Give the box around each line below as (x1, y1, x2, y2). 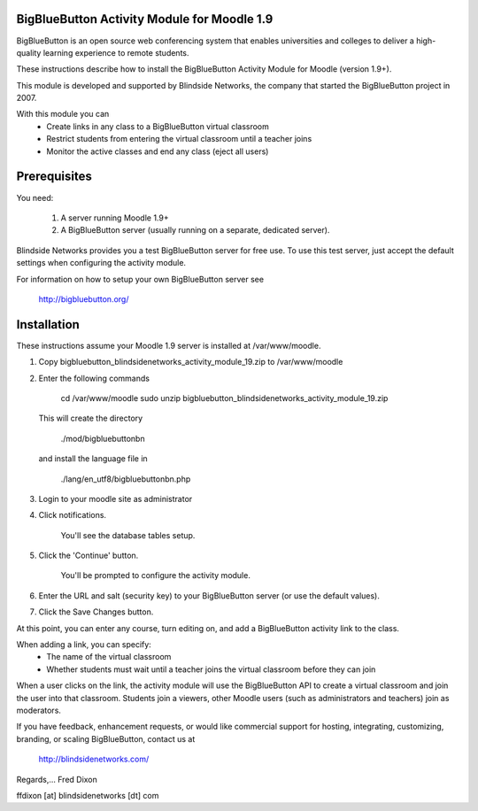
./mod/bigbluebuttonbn (60, 433, 145, 444)
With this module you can (16, 109, 110, 120)
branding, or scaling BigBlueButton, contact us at (16, 733, 196, 744)
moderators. (16, 705, 62, 715)
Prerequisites (16, 169, 92, 184)
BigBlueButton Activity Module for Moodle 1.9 (16, 12, 274, 27)
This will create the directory (38, 413, 143, 424)
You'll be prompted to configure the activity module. (60, 570, 251, 581)
